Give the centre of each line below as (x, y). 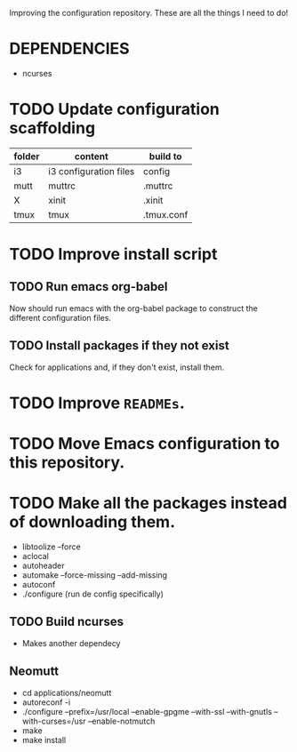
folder (27, 156)
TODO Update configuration (115, 109)
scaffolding (52, 128)
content (91, 156)
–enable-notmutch (121, 721)
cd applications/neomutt (67, 692)
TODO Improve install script (113, 255)
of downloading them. (92, 522)
